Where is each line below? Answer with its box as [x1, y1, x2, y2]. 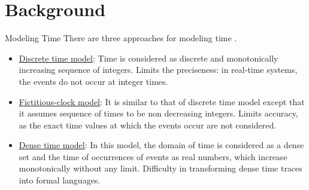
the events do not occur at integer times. [19, 75, 168, 87]
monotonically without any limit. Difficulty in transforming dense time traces [19, 162, 302, 174]
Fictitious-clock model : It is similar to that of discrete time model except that [19, 95, 305, 108]
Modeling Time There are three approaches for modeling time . [5, 32, 237, 44]
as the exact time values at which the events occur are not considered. [19, 118, 277, 131]
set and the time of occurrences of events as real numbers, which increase [19, 150, 287, 163]
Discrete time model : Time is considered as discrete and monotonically [19, 51, 278, 64]
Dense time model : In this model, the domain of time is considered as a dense [19, 139, 304, 151]
